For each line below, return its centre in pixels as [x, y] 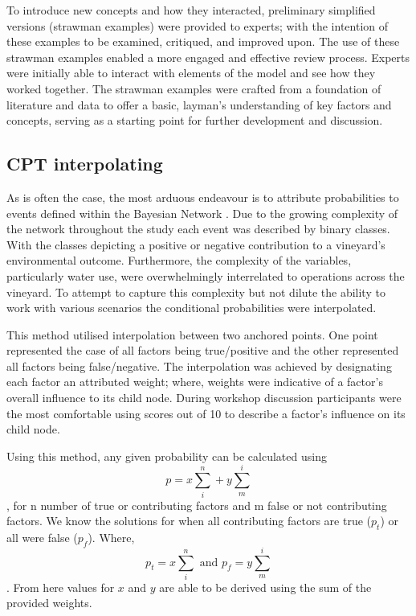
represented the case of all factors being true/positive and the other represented [203, 350]
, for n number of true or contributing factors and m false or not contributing [197, 505]
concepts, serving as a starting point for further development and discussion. [195, 120]
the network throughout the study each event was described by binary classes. [198, 229]
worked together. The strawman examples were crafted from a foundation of [194, 88]
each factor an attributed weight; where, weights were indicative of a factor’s [195, 382]
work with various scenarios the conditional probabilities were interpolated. [192, 308]
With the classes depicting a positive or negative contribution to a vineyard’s [196, 244]
